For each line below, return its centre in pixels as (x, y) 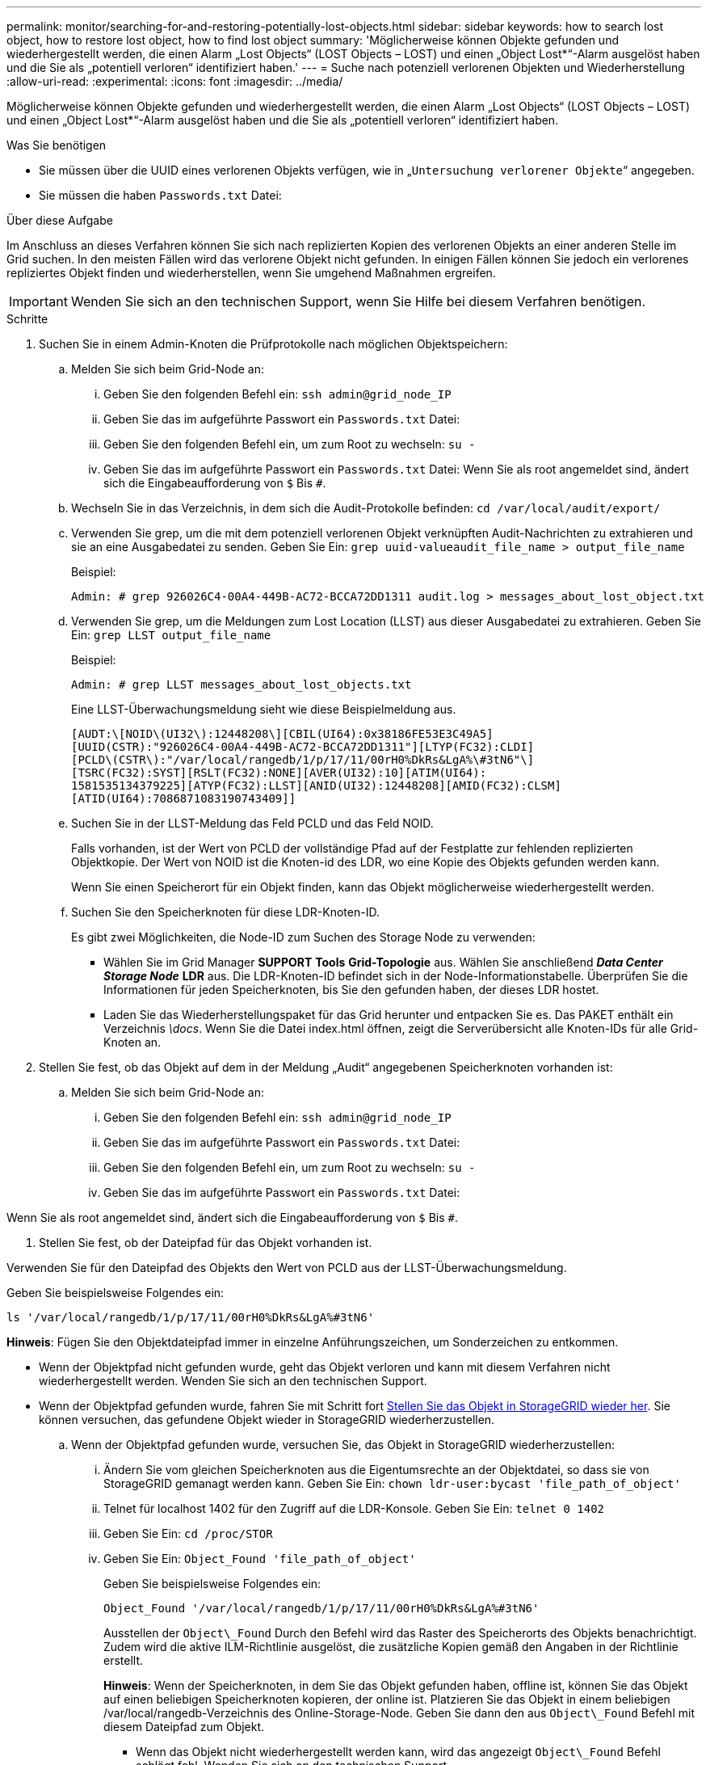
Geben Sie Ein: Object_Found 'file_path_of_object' (260, 1559)
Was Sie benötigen (57, 145)
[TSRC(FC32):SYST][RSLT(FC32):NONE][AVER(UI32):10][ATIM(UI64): (279, 773)
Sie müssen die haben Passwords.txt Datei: (160, 195)
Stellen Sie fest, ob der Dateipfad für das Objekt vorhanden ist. (206, 1243)
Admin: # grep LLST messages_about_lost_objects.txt (242, 685)
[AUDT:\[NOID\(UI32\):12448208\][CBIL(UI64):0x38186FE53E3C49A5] (282, 734)
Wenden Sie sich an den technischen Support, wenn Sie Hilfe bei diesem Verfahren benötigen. (358, 301)
